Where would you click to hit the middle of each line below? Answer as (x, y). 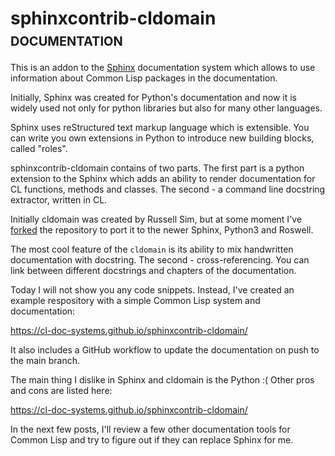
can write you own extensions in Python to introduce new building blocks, (162, 138)
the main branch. (45, 360)
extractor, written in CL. (59, 199)
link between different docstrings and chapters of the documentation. (153, 270)
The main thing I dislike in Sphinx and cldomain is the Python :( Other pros (162, 379)
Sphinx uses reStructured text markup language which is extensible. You (160, 127)
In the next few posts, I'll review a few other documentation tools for (150, 429)
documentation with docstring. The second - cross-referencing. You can (160, 259)
